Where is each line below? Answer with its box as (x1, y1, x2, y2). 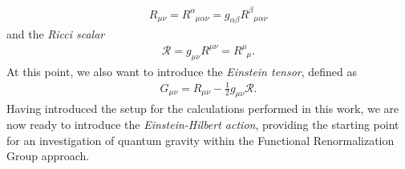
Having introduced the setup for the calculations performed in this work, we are (6, 100, 399, 117)
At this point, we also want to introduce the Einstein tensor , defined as (6, 62, 358, 79)
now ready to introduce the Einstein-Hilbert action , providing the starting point (6, 116, 399, 133)
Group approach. (6, 147, 90, 164)
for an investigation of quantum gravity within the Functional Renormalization (6, 131, 395, 148)
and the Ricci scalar (6, 26, 105, 42)
